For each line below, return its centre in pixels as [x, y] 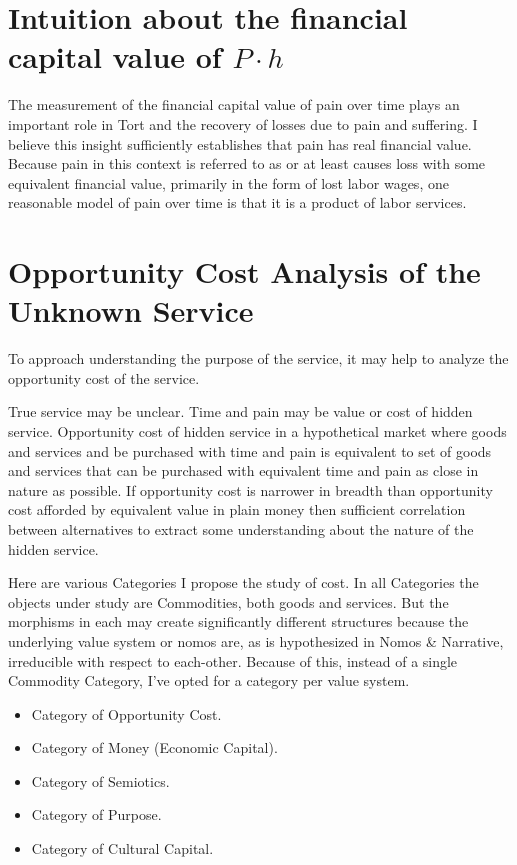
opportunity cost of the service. [104, 377]
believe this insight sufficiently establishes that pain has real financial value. [240, 143]
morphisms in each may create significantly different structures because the [238, 621]
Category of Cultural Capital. [122, 848]
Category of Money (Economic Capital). [154, 747]
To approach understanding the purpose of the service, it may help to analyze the [258, 358]
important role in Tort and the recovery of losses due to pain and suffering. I [243, 123]
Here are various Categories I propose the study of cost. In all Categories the [243, 582]
